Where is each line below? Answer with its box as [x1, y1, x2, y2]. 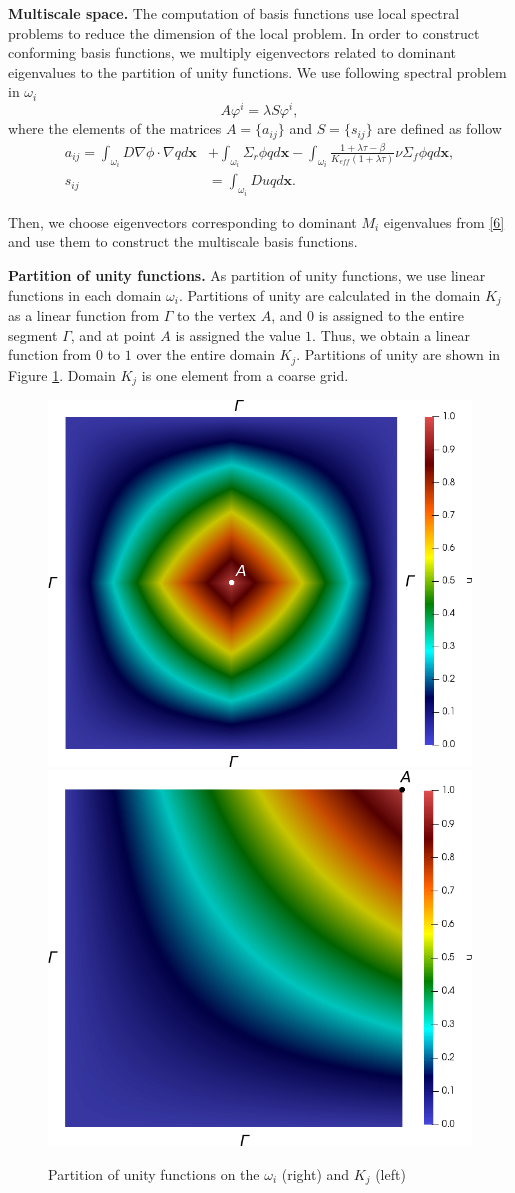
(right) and [281, 1163, 350, 1184]
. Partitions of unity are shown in [296, 344, 501, 365]
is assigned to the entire [318, 304, 464, 325]
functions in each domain [8, 284, 162, 305]
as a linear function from [8, 304, 160, 325]
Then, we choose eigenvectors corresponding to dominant [8, 211, 357, 232]
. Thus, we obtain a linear [312, 324, 471, 345]
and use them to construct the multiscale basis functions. [8, 231, 358, 252]
